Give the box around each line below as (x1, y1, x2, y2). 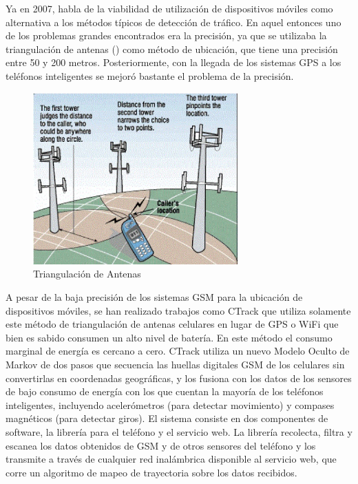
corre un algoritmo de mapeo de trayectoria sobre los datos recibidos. (6, 465, 297, 479)
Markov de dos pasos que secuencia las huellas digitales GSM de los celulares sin (6, 357, 345, 372)
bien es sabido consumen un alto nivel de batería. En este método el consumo (6, 330, 333, 344)
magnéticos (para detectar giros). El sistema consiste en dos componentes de (6, 411, 328, 425)
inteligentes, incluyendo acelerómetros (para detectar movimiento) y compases (6, 397, 335, 412)
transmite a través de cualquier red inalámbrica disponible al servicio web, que (6, 452, 337, 466)
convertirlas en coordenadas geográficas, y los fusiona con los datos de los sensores (6, 370, 352, 385)
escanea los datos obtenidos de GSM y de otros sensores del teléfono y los (6, 438, 316, 452)
